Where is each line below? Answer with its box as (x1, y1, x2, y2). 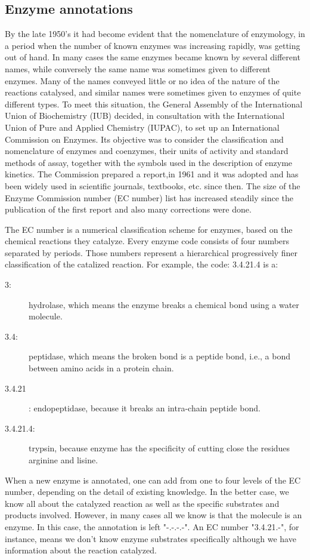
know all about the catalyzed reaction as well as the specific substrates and (5, 497, 280, 509)
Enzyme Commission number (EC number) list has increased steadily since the (5, 191, 294, 204)
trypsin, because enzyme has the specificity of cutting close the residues (29, 442, 290, 454)
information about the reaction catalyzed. (5, 544, 157, 556)
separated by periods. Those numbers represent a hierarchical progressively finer (5, 246, 297, 259)
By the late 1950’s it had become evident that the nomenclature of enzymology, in (5, 27, 305, 40)
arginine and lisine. (29, 454, 98, 466)
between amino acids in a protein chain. (29, 362, 174, 374)
